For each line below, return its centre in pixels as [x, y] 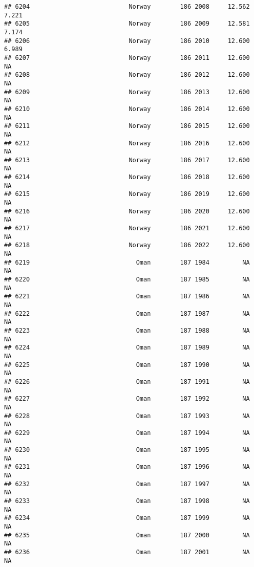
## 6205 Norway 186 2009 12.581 [127, 24]
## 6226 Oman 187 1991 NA [127, 381]
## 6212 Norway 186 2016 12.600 [127, 143]
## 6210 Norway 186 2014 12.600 [127, 109]
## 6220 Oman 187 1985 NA [127, 279]
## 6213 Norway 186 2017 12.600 [127, 160]
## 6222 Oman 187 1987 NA [127, 313]
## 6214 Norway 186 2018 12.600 [127, 177]
